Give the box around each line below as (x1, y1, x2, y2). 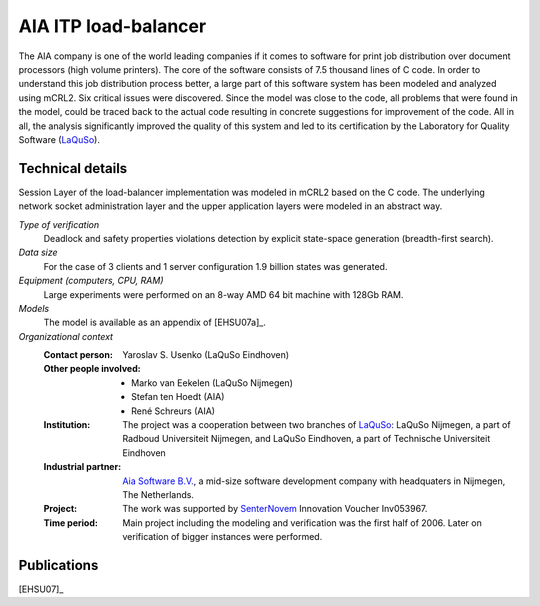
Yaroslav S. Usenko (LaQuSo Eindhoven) (122, 349, 290, 361)
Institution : (43, 419, 91, 431)
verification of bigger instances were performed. (122, 531, 323, 543)
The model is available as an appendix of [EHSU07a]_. (43, 316, 267, 329)
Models (18, 302, 50, 314)
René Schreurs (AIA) (131, 405, 215, 417)
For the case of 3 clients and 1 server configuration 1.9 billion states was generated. (43, 260, 388, 272)
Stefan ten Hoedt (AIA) (131, 391, 225, 403)
